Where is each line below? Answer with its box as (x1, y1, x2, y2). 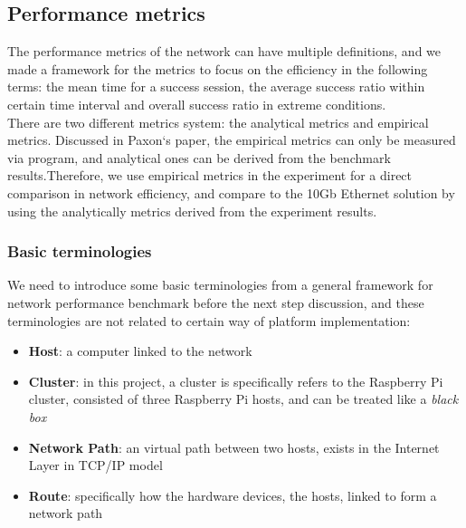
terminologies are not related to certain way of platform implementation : (7, 311, 411, 330)
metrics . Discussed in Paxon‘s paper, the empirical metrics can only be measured (7, 130, 456, 149)
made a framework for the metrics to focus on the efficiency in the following (7, 59, 428, 78)
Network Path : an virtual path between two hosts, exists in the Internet (28, 437, 440, 456)
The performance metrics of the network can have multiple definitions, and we (7, 42, 442, 61)
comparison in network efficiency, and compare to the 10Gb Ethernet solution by (7, 183, 455, 202)
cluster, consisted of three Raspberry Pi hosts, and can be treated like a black (28, 389, 459, 408)
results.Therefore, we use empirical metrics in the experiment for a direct (7, 166, 413, 185)
